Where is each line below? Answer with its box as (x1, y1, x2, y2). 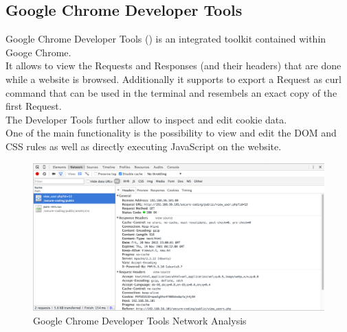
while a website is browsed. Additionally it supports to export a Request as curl (5, 71, 342, 86)
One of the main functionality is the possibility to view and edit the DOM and (5, 126, 337, 140)
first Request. (5, 99, 62, 113)
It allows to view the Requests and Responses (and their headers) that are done (5, 58, 342, 73)
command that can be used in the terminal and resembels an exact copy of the (5, 85, 337, 99)
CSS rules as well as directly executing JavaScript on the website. (5, 139, 282, 153)
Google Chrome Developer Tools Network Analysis (33, 313, 247, 327)
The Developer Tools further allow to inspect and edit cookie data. (5, 112, 287, 126)
